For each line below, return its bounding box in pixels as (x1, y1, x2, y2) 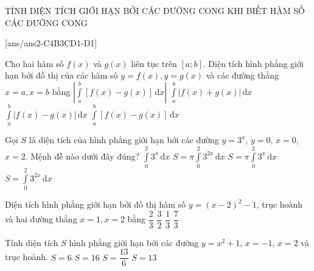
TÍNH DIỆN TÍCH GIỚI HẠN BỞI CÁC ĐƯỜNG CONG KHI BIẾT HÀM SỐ (5, 4, 305, 16)
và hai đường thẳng (5, 213, 77, 225)
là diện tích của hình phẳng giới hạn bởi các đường (29, 133, 219, 146)
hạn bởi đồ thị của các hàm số (5, 69, 118, 82)
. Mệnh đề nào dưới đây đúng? (25, 149, 140, 162)
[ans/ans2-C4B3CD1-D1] (5, 37, 97, 49)
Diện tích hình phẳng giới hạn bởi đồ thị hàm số (5, 198, 186, 210)
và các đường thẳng (206, 69, 279, 82)
